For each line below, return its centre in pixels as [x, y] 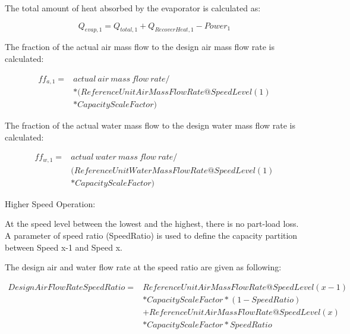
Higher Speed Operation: [50, 203]
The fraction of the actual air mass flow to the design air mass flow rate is [140, 47]
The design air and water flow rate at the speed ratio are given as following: [143, 267]
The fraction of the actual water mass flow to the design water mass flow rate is [150, 125]
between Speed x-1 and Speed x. [64, 247]
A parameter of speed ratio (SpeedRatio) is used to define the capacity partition [151, 235]
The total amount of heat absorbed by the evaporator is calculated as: [133, 8]
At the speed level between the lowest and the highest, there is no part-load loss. [152, 224]
